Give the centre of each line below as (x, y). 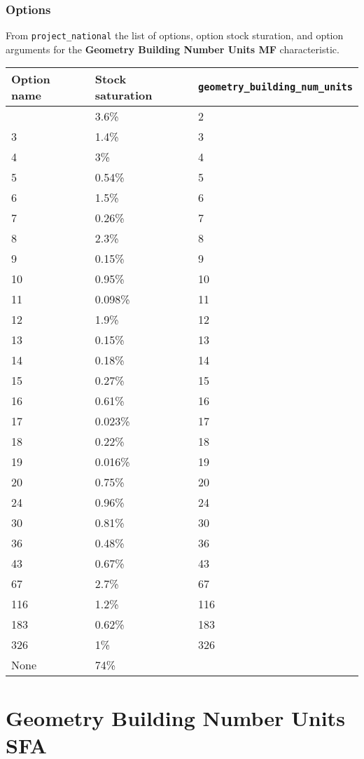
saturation (124, 95)
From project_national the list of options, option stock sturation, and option (175, 35)
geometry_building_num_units (275, 87)
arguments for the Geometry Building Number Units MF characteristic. (173, 49)
